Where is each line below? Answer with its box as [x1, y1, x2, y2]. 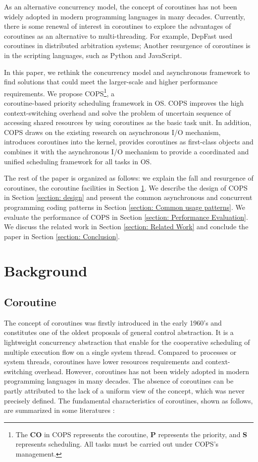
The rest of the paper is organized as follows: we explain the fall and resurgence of [4, 173, 254, 183]
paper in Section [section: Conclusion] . [4, 231, 120, 241]
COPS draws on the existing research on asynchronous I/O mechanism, [4, 127, 221, 137]
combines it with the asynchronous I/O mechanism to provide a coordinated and [4, 146, 249, 156]
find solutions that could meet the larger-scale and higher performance [4, 76, 218, 87]
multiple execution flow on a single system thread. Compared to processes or [4, 346, 237, 357]
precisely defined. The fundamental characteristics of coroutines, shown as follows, [4, 395, 253, 405]
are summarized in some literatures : [4, 405, 115, 415]
